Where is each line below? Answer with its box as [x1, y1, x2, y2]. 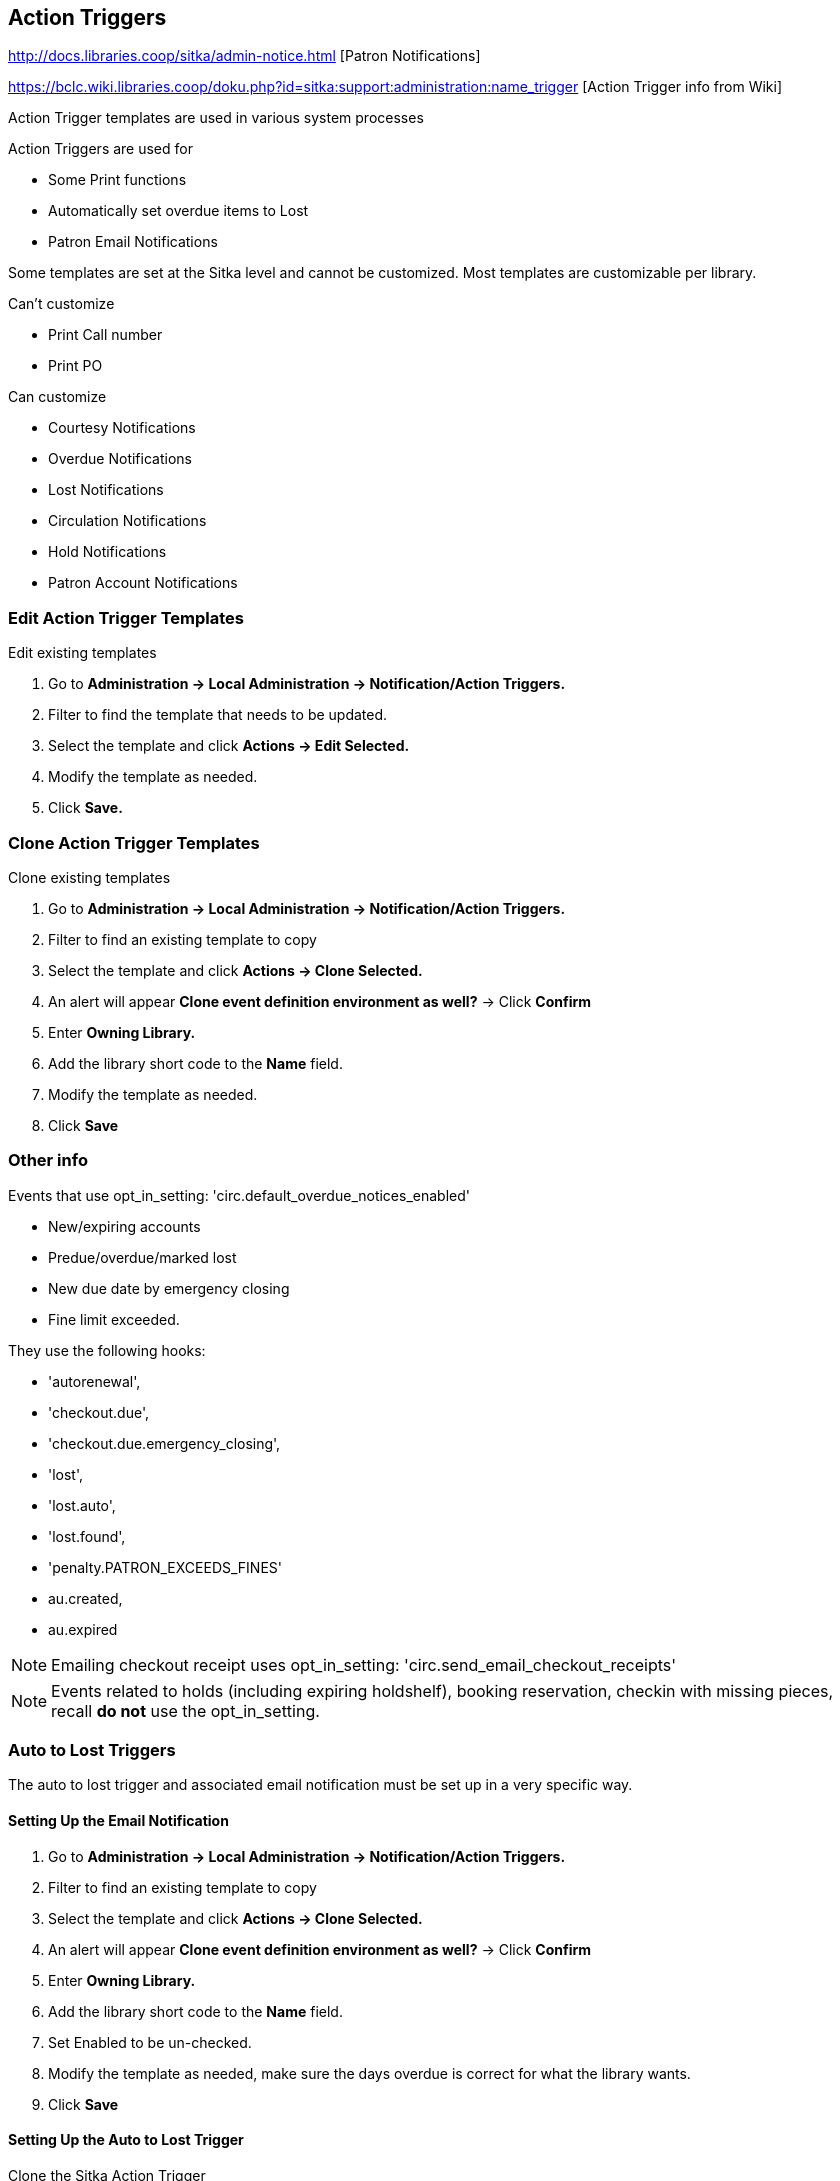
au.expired [48, 1620, 118, 1638]
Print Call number [48, 326, 163, 344]
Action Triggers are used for [8, 140, 193, 158]
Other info [8, 1150, 88, 1171]
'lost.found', [48, 1527, 126, 1545]
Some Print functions [48, 171, 187, 189]
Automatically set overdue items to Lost [48, 202, 309, 220]
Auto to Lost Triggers [8, 1740, 176, 1761]
